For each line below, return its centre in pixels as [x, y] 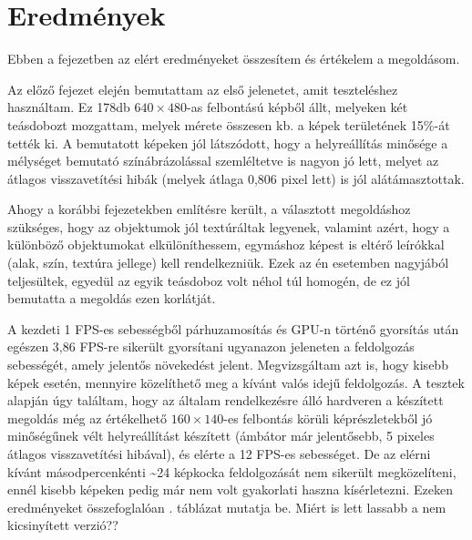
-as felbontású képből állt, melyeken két [298, 107]
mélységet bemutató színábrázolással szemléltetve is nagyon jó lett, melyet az [223, 161]
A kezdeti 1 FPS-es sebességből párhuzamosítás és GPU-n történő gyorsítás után [233, 328]
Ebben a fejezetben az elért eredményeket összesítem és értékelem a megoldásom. [234, 59]
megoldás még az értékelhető [87, 418]
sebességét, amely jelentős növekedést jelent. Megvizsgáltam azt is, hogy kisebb [228, 365]
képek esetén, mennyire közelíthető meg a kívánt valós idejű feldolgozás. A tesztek [236, 382]
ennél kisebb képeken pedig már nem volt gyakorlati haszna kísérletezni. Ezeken [230, 489]
